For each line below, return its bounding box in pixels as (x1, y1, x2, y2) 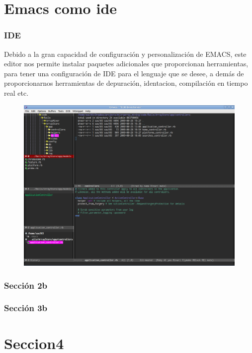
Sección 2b (4, 279, 47, 291)
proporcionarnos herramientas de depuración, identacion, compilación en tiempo (4, 78, 248, 88)
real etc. (4, 87, 29, 98)
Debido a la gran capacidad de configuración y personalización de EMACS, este (4, 48, 247, 59)
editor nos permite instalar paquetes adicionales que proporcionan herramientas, (4, 58, 249, 69)
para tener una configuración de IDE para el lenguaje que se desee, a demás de (4, 68, 244, 78)
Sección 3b (4, 302, 47, 314)
